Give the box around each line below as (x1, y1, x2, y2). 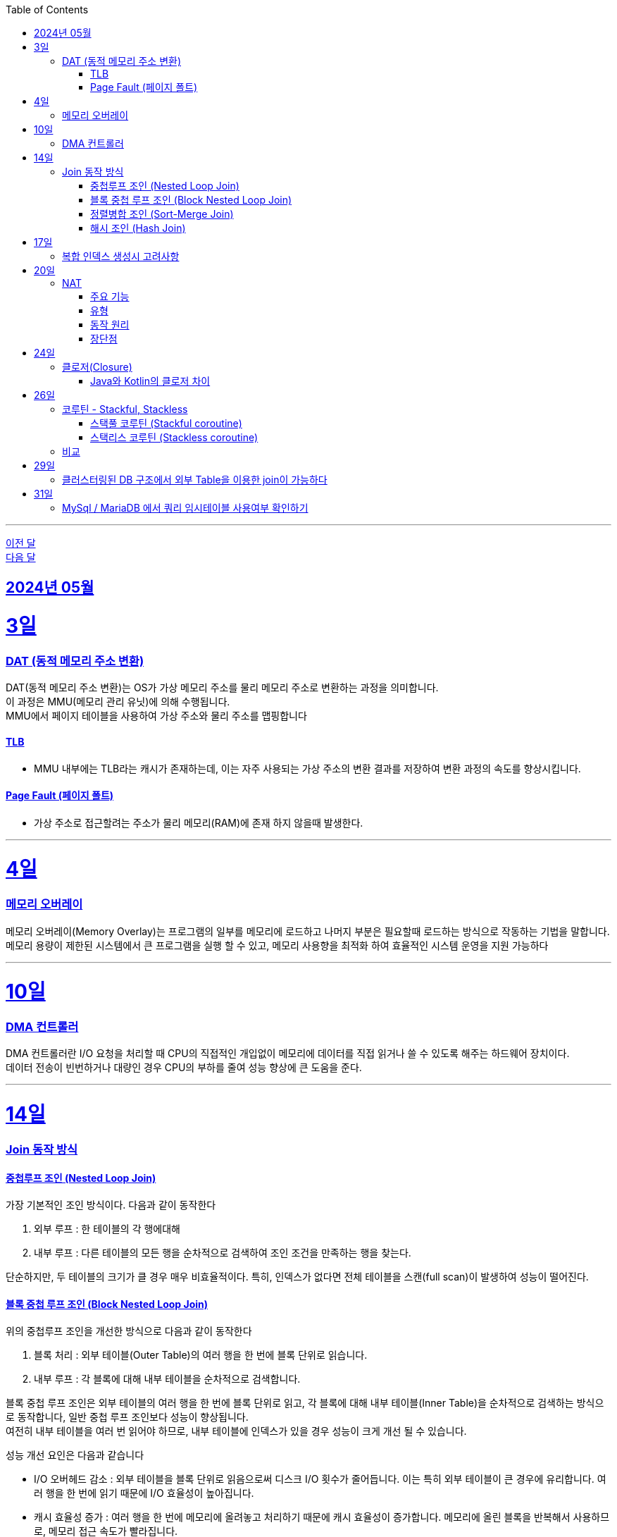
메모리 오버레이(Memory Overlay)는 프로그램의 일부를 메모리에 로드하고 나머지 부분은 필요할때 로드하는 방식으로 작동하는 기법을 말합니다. (6, 925, 610, 937)
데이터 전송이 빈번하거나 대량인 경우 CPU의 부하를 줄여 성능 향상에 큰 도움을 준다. (6, 1061, 362, 1074)
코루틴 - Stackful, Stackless (62, 403, 188, 415)
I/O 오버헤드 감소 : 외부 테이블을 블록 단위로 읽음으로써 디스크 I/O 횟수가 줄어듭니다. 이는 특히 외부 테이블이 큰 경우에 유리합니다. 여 (34, 1473, 606, 1486)
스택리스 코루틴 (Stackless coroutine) (90, 431, 258, 443)
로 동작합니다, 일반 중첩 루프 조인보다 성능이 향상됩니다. (6, 1411, 249, 1424)
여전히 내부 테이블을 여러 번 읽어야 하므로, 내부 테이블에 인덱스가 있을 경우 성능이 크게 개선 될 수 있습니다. (6, 1425, 467, 1438)
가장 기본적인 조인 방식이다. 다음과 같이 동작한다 (6, 1199, 216, 1211)
